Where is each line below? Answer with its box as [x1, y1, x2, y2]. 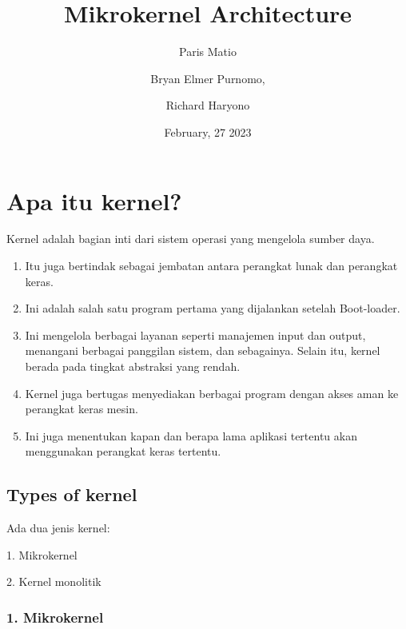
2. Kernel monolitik [6, 573, 101, 590]
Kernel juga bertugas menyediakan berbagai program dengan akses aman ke [25, 384, 399, 401]
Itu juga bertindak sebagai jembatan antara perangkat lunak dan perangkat [25, 257, 398, 274]
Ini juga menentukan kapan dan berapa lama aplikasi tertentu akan [25, 427, 357, 444]
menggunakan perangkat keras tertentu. [25, 443, 221, 460]
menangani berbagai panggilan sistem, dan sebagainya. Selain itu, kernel [25, 342, 380, 359]
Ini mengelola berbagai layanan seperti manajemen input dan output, [25, 326, 366, 343]
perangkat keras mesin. [25, 400, 138, 417]
